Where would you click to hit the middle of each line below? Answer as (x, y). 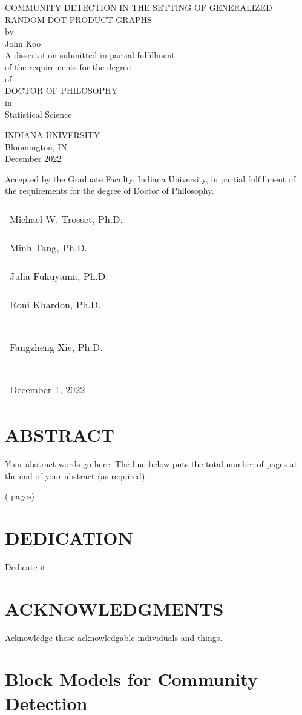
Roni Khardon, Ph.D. (55, 304)
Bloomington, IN (36, 146)
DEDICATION (69, 537)
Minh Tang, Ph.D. (49, 247)
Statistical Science (38, 114)
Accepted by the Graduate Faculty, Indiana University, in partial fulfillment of (150, 178)
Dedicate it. (27, 566)
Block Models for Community (131, 679)
